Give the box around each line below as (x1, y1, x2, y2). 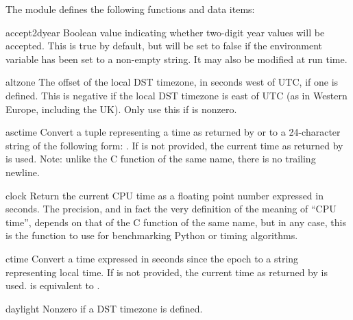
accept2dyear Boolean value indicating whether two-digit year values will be (5, 25, 325, 39)
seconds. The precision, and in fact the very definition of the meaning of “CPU (5, 201, 337, 216)
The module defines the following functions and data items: (5, 2, 255, 16)
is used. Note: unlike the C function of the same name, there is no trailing (5, 151, 316, 166)
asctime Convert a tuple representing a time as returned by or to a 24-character (5, 125, 341, 139)
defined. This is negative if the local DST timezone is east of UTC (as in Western (5, 88, 348, 102)
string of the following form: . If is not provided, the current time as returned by (5, 138, 343, 152)
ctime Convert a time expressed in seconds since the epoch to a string (5, 251, 299, 265)
